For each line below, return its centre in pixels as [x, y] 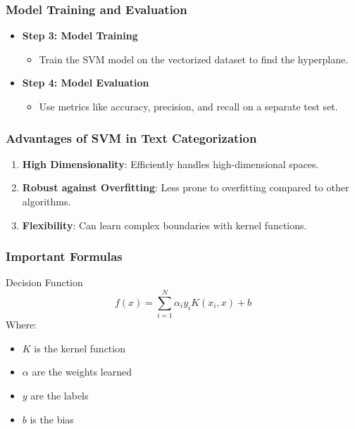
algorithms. [46, 201]
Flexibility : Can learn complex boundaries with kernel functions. [164, 225]
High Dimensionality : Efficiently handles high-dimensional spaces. [170, 164]
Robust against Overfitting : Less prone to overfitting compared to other [186, 187]
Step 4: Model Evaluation [86, 83]
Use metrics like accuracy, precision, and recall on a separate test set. [188, 106]
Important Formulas [64, 256]
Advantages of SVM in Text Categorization [131, 137]
